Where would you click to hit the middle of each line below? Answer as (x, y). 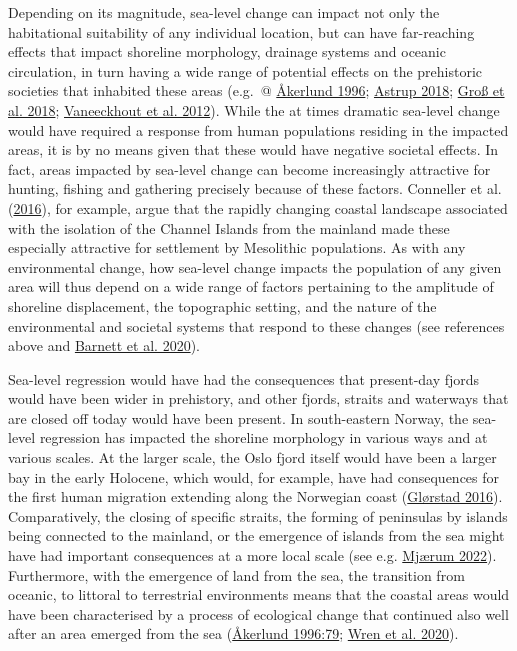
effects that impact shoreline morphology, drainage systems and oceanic (227, 51)
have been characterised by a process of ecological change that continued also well (258, 613)
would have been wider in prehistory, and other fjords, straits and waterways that (258, 398)
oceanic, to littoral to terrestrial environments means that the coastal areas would (259, 594)
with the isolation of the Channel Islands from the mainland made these (229, 227)
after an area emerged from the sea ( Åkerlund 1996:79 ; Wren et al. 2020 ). (233, 633)
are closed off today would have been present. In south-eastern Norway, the (238, 417)
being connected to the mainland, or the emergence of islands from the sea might (256, 535)
